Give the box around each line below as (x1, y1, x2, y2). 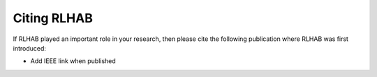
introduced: (13, 44, 47, 52)
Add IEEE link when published (30, 57, 117, 65)
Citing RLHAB (13, 10, 94, 26)
